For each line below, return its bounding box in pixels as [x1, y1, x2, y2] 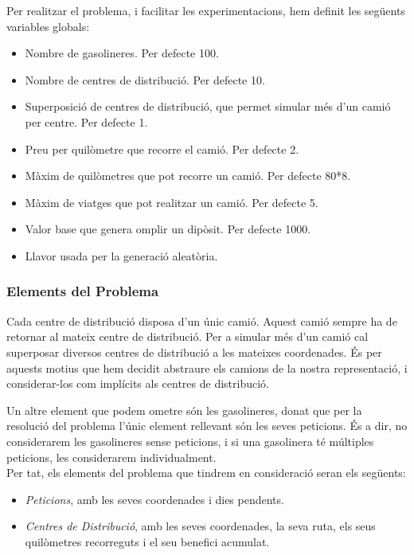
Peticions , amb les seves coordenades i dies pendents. [25, 491, 284, 507]
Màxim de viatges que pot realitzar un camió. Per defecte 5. [25, 193, 318, 210]
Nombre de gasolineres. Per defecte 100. [25, 45, 219, 61]
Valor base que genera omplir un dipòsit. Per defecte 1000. [25, 221, 311, 237]
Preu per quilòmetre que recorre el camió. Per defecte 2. [25, 140, 299, 157]
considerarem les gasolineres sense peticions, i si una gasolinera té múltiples [6, 432, 374, 449]
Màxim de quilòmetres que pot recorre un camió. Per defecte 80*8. [25, 167, 351, 184]
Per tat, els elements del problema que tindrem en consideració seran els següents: [6, 464, 406, 481]
